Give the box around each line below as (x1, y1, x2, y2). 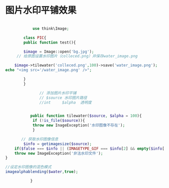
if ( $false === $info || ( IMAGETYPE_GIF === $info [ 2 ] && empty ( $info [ (14, 146, 165, 151)
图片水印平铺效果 (5, 5, 77, 16)
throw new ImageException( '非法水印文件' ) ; (14, 151, 103, 156)
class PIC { (23, 35, 47, 40)
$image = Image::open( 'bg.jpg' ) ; (23, 49, 94, 54)
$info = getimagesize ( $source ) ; (23, 141, 92, 147)
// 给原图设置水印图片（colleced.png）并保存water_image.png (16, 54, 138, 59)
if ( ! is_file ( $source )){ (32, 118, 85, 123)
